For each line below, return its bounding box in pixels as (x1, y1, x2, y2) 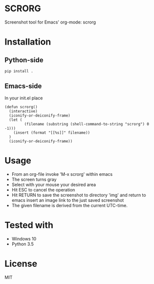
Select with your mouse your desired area (11, 182, 96, 188)
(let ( (9, 117, 22, 122)
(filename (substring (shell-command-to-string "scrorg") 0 (24, 121, 150, 126)
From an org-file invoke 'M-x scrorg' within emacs (11, 171, 113, 177)
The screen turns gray (11, 176, 57, 182)
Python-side (4, 56, 44, 64)
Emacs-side (4, 82, 42, 91)
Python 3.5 (11, 241, 34, 247)
